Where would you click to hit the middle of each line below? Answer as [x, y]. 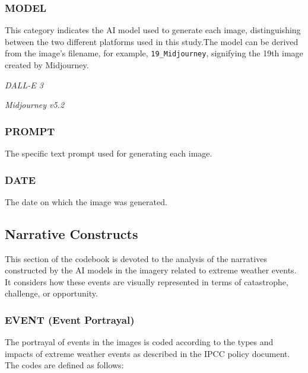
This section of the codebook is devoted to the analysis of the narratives [136, 258]
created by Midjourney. [47, 65]
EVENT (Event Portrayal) [70, 319]
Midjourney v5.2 [35, 105]
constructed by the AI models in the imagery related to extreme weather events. [151, 270]
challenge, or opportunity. [51, 293]
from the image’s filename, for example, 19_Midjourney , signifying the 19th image [154, 53]
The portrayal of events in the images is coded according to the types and [139, 342]
